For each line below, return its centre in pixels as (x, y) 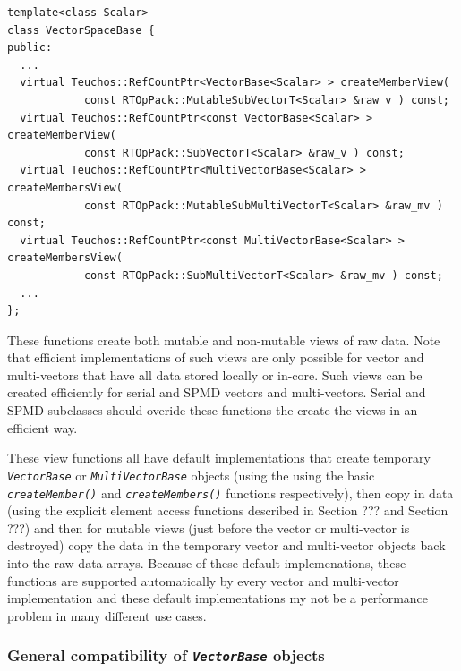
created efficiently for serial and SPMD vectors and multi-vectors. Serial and (217, 392)
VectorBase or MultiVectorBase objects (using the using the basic (191, 475)
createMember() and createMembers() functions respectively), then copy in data (230, 493)
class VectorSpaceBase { (81, 30)
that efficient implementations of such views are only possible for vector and (216, 357)
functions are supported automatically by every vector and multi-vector (203, 580)
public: (30, 48)
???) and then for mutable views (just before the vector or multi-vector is (209, 527)
